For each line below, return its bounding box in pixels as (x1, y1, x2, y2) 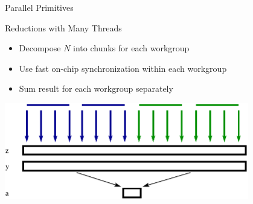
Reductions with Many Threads (5, 21, 122, 34)
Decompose (19, 42, 61, 54)
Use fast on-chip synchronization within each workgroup (19, 62, 227, 74)
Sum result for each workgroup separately (19, 82, 173, 95)
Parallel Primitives (5, 1, 74, 13)
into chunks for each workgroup (73, 42, 190, 54)
